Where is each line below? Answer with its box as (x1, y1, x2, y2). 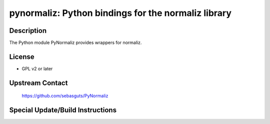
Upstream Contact (9, 79, 68, 87)
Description (9, 26, 47, 35)
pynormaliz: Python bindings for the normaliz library (9, 7, 232, 18)
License (9, 52, 34, 61)
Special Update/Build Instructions (9, 106, 117, 115)
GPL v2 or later (21, 65, 53, 72)
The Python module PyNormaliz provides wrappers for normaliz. (9, 40, 142, 46)
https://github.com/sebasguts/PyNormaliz (21, 93, 108, 99)
